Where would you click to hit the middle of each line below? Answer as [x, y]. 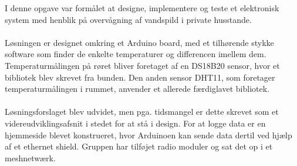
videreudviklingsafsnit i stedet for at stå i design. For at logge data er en [135, 123]
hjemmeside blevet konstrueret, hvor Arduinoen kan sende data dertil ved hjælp [148, 135]
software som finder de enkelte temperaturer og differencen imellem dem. [136, 54]
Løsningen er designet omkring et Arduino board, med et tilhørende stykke [139, 42]
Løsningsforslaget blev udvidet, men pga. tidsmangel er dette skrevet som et [142, 112]
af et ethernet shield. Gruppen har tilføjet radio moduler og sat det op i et [139, 146]
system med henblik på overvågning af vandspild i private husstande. [128, 19]
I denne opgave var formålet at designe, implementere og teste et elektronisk [142, 8]
